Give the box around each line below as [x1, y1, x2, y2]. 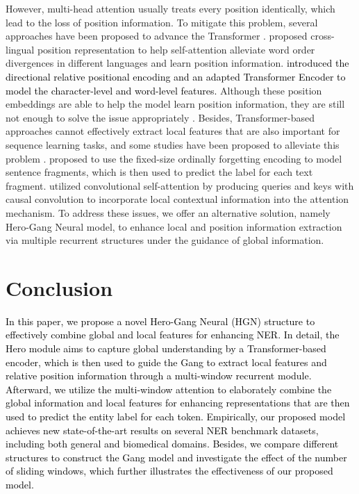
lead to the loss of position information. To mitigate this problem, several [6, 15, 318, 29]
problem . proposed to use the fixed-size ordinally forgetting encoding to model [6, 151, 342, 165]
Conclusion [6, 273, 113, 302]
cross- [310, 28, 335, 43]
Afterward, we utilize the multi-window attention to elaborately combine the [6, 381, 332, 396]
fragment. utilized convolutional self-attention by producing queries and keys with [6, 178, 354, 192]
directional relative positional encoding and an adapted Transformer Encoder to [6, 69, 346, 83]
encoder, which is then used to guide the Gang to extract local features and [6, 354, 327, 369]
